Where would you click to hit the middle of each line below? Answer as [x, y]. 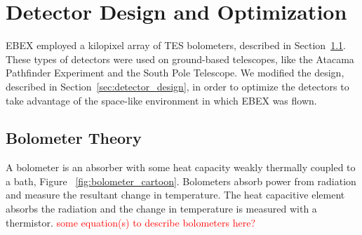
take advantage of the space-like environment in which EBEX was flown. [161, 100]
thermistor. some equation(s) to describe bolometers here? [130, 222]
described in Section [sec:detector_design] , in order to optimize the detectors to [177, 86]
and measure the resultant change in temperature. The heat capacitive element [175, 195]
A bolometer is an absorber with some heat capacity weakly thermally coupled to [181, 167]
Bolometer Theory [74, 138]
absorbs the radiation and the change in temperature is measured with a [161, 209]
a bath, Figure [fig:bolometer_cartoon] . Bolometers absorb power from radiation [181, 181]
